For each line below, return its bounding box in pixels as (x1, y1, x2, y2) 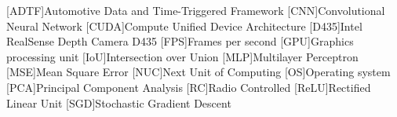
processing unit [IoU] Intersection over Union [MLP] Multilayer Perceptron (6, 48, 359, 64)
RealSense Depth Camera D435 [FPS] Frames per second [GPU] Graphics (6, 33, 354, 49)
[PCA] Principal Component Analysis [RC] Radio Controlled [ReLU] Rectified (6, 79, 371, 95)
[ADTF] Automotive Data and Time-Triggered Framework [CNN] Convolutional (6, 2, 385, 18)
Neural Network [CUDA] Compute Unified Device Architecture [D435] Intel (6, 17, 362, 34)
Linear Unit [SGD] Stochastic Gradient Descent (6, 94, 231, 111)
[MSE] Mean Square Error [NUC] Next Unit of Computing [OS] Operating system (6, 64, 391, 80)
